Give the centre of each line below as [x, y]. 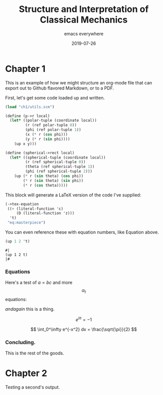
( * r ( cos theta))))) [46, 185]
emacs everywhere [84, 33]
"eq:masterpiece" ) [26, 223]
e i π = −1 [84, 319]
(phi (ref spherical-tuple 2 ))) [59, 171]
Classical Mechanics [84, 20]
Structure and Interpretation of [84, 9]
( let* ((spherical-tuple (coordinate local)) [58, 157]
